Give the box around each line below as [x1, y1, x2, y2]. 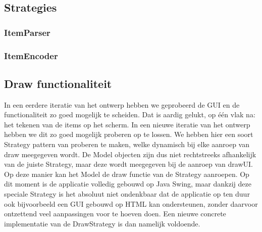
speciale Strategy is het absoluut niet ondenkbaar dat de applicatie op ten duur [4, 189, 250, 199]
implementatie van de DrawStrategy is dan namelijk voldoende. [4, 218, 200, 228]
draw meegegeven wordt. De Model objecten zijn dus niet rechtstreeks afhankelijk [4, 149, 256, 159]
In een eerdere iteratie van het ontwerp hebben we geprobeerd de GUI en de [4, 99, 240, 110]
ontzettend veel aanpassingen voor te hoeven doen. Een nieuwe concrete [4, 208, 226, 219]
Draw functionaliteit [4, 75, 112, 91]
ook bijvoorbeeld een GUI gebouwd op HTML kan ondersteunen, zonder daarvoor [4, 198, 258, 209]
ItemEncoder [4, 49, 58, 62]
